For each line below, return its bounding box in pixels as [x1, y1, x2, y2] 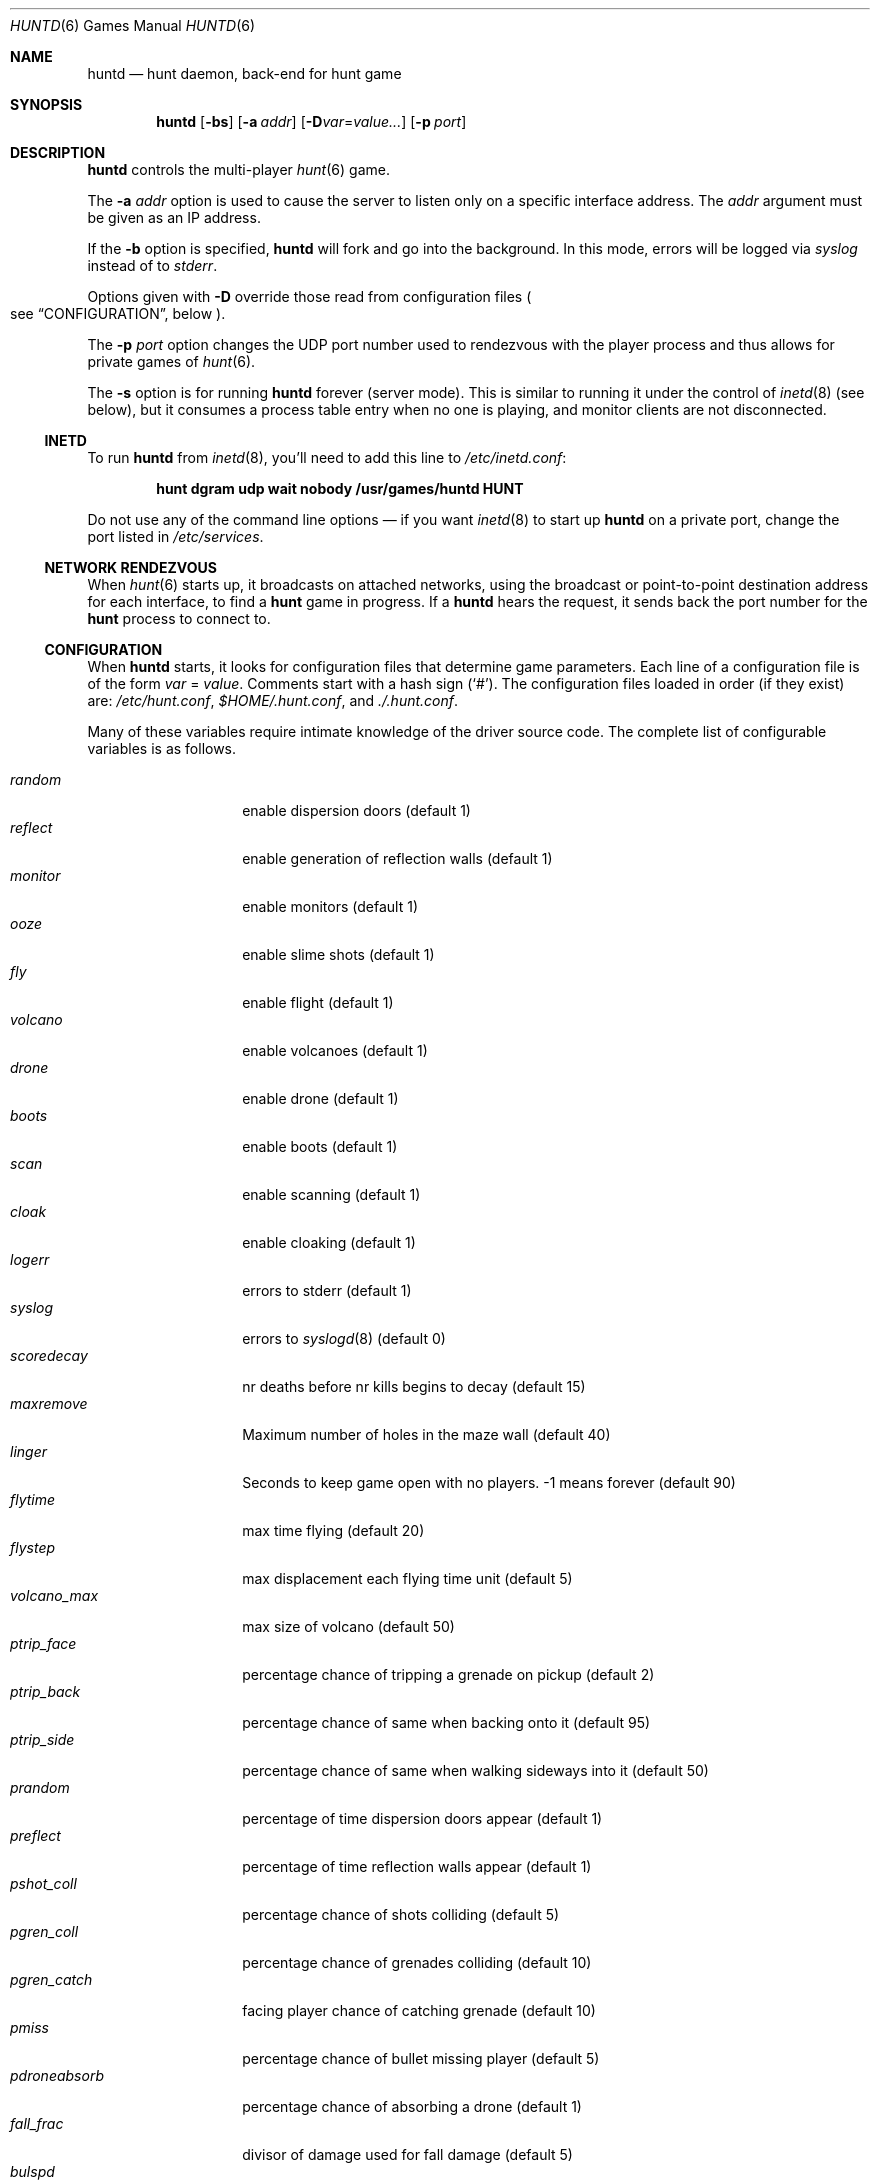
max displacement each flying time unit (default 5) [242, 1570, 573, 1587]
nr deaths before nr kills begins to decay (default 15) [242, 1378, 586, 1395]
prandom [10, 1779, 70, 1796]
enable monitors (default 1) [242, 898, 419, 915]
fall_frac [10, 2115, 64, 2132]
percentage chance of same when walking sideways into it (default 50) [242, 1762, 709, 1779]
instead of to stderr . [87, 257, 218, 274]
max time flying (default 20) [242, 1522, 425, 1539]
